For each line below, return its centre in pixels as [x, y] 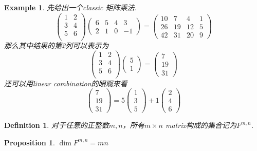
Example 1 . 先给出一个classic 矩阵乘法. [70, 7]
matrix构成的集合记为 [201, 125]
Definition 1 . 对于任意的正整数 [57, 125]
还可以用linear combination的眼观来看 [66, 83]
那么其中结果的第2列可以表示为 [57, 45]
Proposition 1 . [30, 142]
